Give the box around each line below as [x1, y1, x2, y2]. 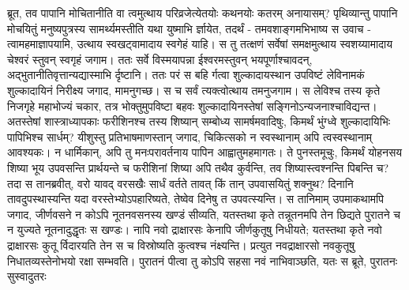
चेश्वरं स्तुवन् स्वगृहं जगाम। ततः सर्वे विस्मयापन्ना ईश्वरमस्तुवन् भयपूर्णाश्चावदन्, [7, 51, 313, 67]
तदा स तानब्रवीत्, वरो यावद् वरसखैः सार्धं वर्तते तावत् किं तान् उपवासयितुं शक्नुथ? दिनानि [7, 175, 354, 191]
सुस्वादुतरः [7, 268, 47, 284]
